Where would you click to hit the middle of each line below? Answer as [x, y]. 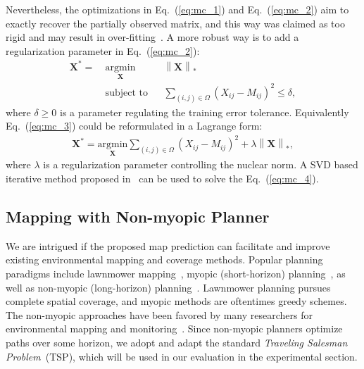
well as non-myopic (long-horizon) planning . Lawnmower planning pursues [168, 287]
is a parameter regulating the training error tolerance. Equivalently [205, 112]
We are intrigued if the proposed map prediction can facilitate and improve [168, 245]
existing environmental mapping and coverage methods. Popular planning [164, 259]
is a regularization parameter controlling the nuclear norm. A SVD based [201, 164]
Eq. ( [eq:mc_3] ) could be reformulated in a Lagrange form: [134, 126]
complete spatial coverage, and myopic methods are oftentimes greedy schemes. [176, 301]
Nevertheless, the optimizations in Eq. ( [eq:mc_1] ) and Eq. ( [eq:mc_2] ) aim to [177, 9]
